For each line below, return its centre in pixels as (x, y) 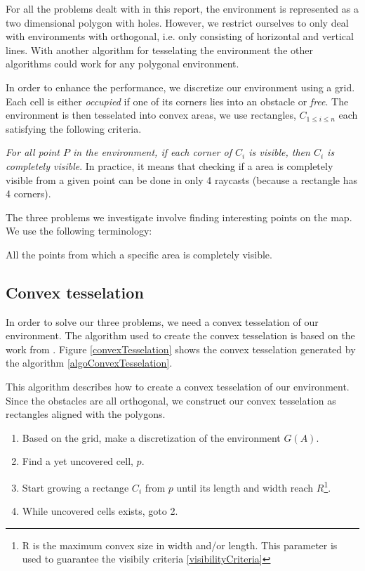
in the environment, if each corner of (152, 152)
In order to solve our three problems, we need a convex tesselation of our (162, 321)
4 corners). (28, 193)
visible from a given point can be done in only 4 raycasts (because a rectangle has (181, 179)
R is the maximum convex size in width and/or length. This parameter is (180, 545)
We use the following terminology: (79, 231)
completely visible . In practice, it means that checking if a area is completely (170, 165)
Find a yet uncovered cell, (78, 461)
